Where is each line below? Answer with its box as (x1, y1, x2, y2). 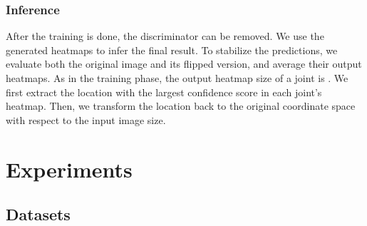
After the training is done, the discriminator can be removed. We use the (6, 29, 324, 43)
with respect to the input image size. (6, 112, 166, 127)
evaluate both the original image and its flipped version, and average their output (6, 56, 362, 71)
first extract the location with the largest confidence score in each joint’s (6, 84, 322, 99)
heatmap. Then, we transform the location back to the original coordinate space (6, 98, 356, 113)
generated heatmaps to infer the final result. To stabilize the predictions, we (6, 42, 338, 57)
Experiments (6, 154, 133, 183)
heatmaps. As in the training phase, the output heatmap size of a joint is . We (6, 71, 348, 85)
